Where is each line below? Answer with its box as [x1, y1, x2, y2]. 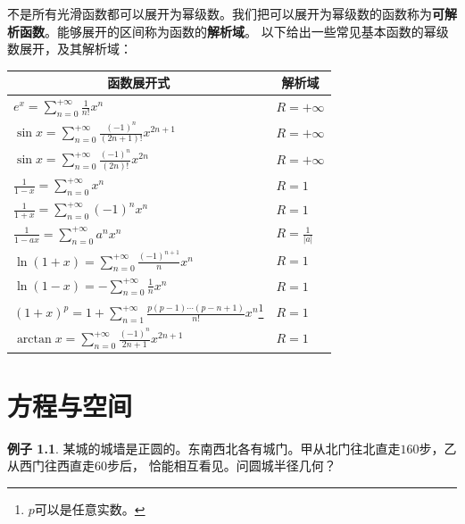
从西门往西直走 [7, 456, 95, 475]
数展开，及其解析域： [7, 39, 132, 58]
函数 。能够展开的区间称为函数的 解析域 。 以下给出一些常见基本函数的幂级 [19, 21, 449, 40]
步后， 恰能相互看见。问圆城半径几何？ [107, 456, 336, 475]
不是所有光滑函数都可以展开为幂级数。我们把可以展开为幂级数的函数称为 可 [7, 4, 444, 22]
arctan [16, 333, 52, 346]
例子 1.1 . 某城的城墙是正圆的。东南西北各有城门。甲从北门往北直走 [7, 438, 401, 457]
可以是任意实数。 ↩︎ [34, 499, 145, 518]
